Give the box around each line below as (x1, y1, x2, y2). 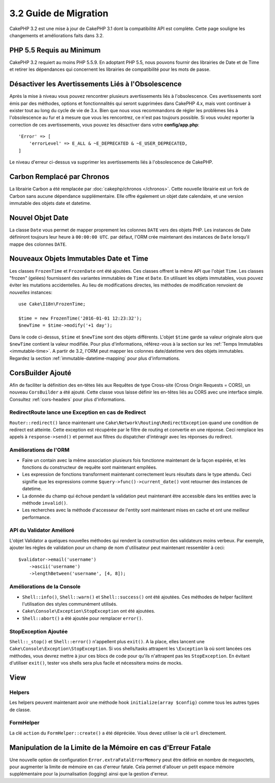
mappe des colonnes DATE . (9, 241, 67, 247)
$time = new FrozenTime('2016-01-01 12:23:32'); (18, 315, 142, 321)
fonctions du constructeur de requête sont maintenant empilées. (22, 464, 157, 470)
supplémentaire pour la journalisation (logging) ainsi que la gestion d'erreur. (9, 771, 169, 777)
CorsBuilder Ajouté (9, 369, 71, 377)
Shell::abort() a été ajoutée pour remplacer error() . (22, 615, 144, 621)
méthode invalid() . (22, 500, 68, 506)
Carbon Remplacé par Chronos (9, 172, 109, 181)
